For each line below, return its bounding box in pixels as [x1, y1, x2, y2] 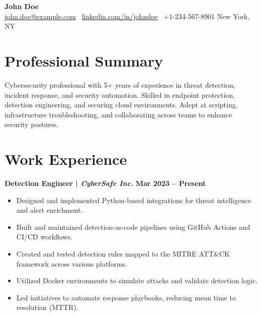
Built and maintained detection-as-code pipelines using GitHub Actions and [16, 221, 250, 232]
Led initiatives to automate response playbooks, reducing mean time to [16, 292, 236, 302]
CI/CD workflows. [16, 231, 72, 242]
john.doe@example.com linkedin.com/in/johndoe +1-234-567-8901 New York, [5, 11, 250, 21]
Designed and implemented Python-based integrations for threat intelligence [16, 195, 251, 205]
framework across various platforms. [16, 258, 128, 269]
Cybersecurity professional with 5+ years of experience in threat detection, [5, 79, 235, 90]
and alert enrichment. [16, 205, 83, 215]
